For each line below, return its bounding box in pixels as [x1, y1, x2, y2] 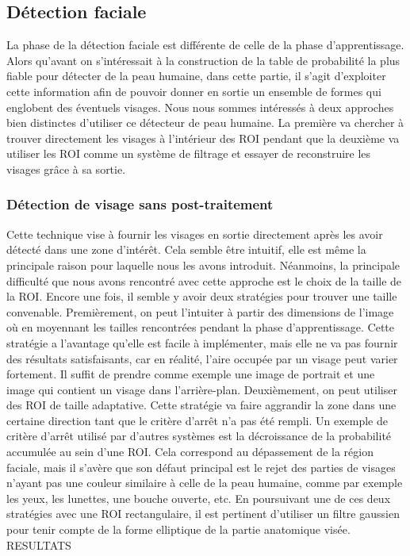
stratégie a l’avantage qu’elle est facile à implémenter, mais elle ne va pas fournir [6, 334, 398, 351]
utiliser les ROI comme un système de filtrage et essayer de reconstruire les [6, 145, 371, 162]
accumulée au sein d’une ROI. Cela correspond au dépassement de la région [6, 443, 374, 460]
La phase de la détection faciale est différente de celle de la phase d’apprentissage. [6, 36, 404, 53]
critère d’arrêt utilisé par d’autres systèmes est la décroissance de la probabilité [6, 428, 392, 444]
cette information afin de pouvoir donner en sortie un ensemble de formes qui [6, 82, 381, 99]
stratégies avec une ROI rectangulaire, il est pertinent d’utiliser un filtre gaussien [6, 505, 400, 522]
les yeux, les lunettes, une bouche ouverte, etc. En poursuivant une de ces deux [6, 489, 391, 506]
